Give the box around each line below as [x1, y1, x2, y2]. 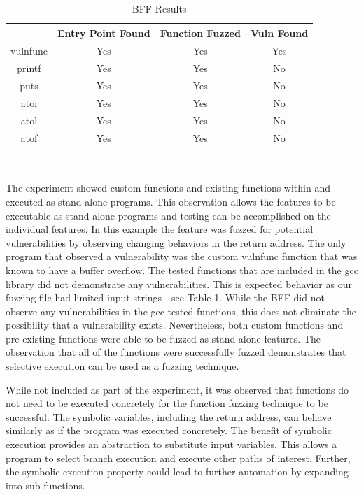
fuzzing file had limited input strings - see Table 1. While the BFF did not [6, 290, 325, 305]
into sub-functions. [6, 478, 85, 492]
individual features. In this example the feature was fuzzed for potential [6, 222, 314, 236]
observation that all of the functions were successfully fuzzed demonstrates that [6, 345, 346, 359]
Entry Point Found [57, 25, 150, 40]
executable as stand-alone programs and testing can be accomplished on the [6, 208, 331, 222]
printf [17, 61, 41, 76]
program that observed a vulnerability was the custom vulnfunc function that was [6, 249, 358, 264]
